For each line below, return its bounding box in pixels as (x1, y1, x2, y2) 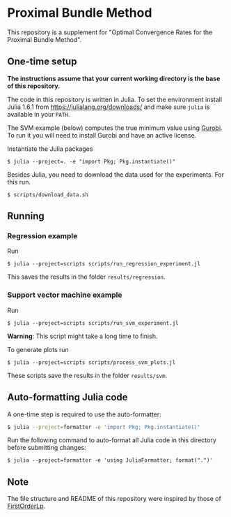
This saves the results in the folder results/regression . (7, 272, 166, 281)
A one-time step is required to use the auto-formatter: (7, 410, 161, 418)
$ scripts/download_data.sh (7, 191, 89, 198)
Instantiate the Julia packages (7, 145, 93, 153)
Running (7, 210, 45, 222)
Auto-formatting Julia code (7, 391, 128, 403)
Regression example (7, 231, 78, 241)
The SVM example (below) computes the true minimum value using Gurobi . (7, 124, 223, 132)
